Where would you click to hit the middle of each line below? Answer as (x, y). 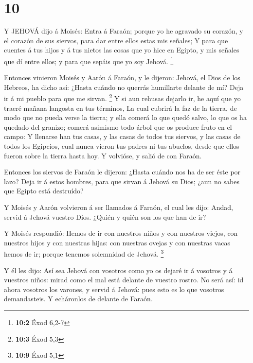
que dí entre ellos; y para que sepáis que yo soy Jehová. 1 (89, 60)
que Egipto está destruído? (44, 191)
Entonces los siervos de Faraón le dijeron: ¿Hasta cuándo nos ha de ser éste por (122, 172)
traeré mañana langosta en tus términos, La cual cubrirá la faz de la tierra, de (120, 108)
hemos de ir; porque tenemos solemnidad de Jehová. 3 (84, 253)
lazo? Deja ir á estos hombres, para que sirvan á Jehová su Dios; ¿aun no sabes (122, 181)
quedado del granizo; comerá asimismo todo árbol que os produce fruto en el (118, 127)
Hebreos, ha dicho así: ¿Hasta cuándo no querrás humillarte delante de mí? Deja (124, 87)
